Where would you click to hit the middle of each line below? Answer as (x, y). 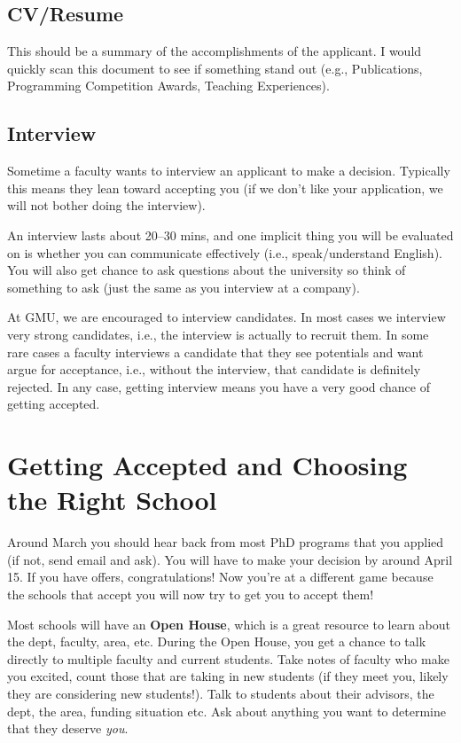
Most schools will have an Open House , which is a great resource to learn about (229, 624)
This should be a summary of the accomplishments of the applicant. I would (215, 51)
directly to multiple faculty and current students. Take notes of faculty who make (228, 658)
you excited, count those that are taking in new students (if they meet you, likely (228, 676)
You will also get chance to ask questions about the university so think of (207, 270)
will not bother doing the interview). (106, 205)
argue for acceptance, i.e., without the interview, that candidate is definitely (214, 369)
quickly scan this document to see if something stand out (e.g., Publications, (215, 68)
